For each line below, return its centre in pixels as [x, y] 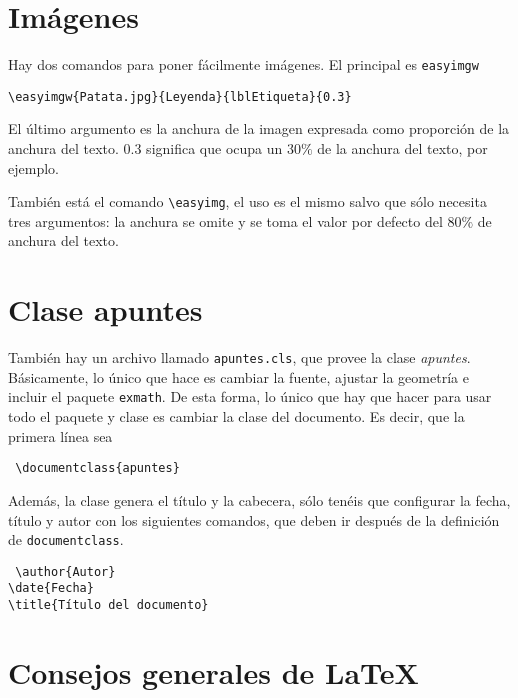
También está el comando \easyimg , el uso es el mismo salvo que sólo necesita [247, 201]
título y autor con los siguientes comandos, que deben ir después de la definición [254, 519]
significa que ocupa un [214, 148]
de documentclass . [66, 539]
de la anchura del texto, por [402, 148]
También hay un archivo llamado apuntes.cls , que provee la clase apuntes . [239, 357]
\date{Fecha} [51, 588]
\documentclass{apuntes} [97, 468]
